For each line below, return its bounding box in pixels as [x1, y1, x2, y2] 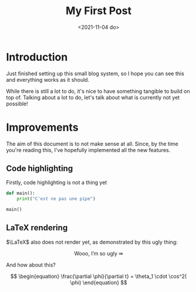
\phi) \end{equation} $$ [70, 278, 127, 286]
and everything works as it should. [6, 76, 90, 83]
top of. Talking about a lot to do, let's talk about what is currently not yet [6, 94, 180, 101]
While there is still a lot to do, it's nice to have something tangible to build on [6, 87, 191, 95]
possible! [6, 100, 28, 107]
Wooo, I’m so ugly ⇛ [74, 250, 123, 257]
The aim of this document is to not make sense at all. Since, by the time [6, 140, 179, 147]
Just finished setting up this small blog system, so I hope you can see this [6, 69, 185, 77]
